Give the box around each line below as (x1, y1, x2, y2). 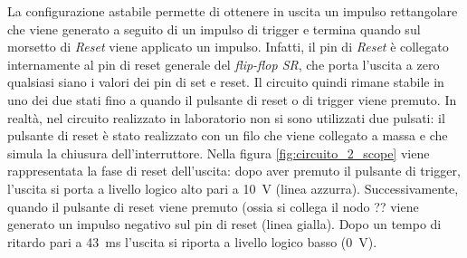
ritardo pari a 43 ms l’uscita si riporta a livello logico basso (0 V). (7, 232, 377, 251)
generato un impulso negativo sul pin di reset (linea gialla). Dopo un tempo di (7, 215, 442, 234)
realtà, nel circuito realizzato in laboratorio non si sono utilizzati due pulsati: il (7, 108, 445, 127)
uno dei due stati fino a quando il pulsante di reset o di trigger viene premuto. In (7, 90, 457, 109)
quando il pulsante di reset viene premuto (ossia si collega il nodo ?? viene (7, 196, 419, 215)
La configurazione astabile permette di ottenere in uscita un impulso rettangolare (7, 2, 458, 20)
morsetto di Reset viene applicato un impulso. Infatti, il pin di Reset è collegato (7, 37, 449, 56)
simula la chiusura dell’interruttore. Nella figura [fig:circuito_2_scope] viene (7, 143, 430, 162)
